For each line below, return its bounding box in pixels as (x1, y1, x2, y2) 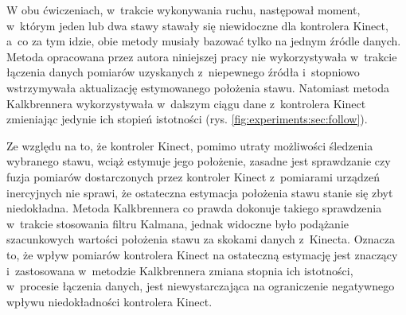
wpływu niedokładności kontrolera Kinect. (6, 293, 213, 309)
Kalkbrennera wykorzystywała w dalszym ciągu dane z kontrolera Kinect (6, 95, 366, 111)
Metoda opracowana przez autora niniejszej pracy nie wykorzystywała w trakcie (6, 48, 397, 64)
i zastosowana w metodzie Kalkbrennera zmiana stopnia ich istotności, (6, 262, 353, 278)
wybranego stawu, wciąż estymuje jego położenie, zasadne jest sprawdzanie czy (6, 153, 391, 169)
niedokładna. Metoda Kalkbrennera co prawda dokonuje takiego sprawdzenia (6, 200, 382, 216)
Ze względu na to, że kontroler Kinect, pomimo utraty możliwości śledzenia (6, 137, 373, 154)
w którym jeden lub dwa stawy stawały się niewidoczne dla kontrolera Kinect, (6, 17, 388, 33)
